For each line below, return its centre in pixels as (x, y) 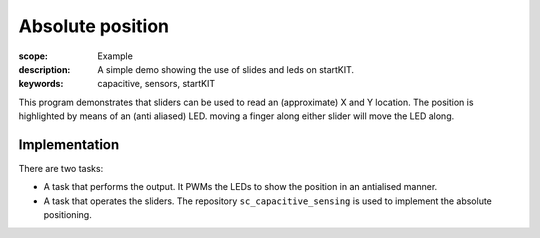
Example (115, 56)
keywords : (41, 84)
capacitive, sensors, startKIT (156, 84)
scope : (33, 56)
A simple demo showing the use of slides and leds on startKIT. (226, 69)
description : (44, 69)
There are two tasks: (61, 169)
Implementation (69, 144)
